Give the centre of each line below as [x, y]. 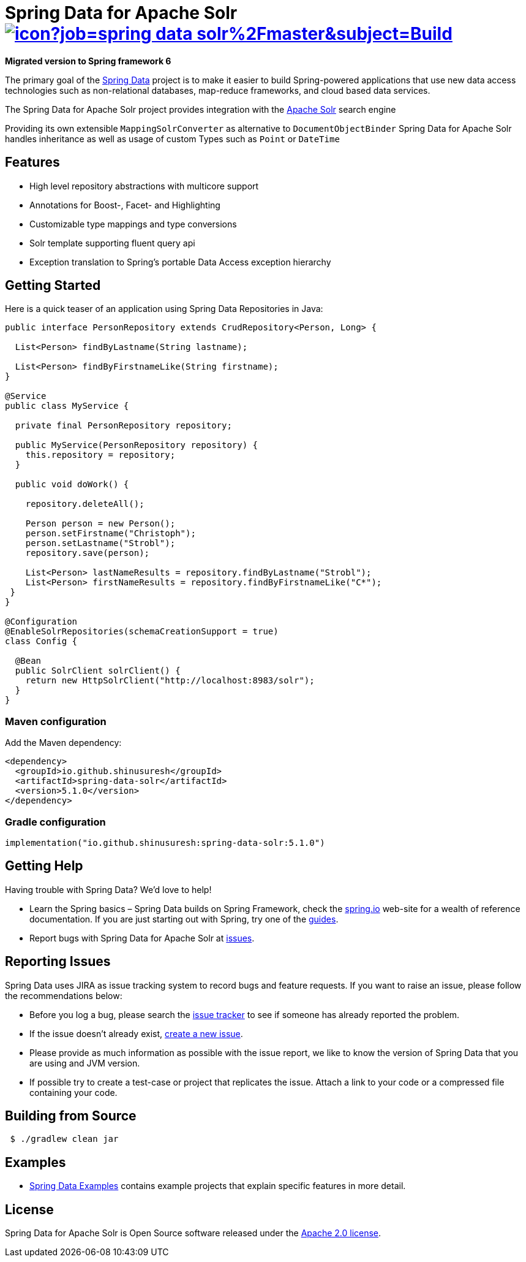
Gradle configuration [55, 822]
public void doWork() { [72, 485]
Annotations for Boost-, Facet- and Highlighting [125, 205]
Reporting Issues [58, 962]
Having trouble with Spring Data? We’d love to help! [108, 889]
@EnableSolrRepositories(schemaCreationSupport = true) [142, 632]
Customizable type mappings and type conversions [133, 224]
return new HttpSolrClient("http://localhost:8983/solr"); [170, 681]
